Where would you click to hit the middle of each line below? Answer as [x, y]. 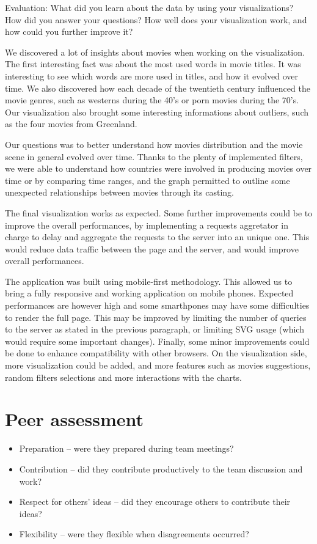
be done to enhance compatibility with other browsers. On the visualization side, [156, 353]
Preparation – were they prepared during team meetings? [126, 448]
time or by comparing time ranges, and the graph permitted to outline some [148, 180]
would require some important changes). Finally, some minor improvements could [157, 341]
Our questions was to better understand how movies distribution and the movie [154, 144]
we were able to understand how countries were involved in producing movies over [158, 168]
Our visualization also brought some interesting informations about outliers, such [157, 112]
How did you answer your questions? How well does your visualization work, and [156, 19]
